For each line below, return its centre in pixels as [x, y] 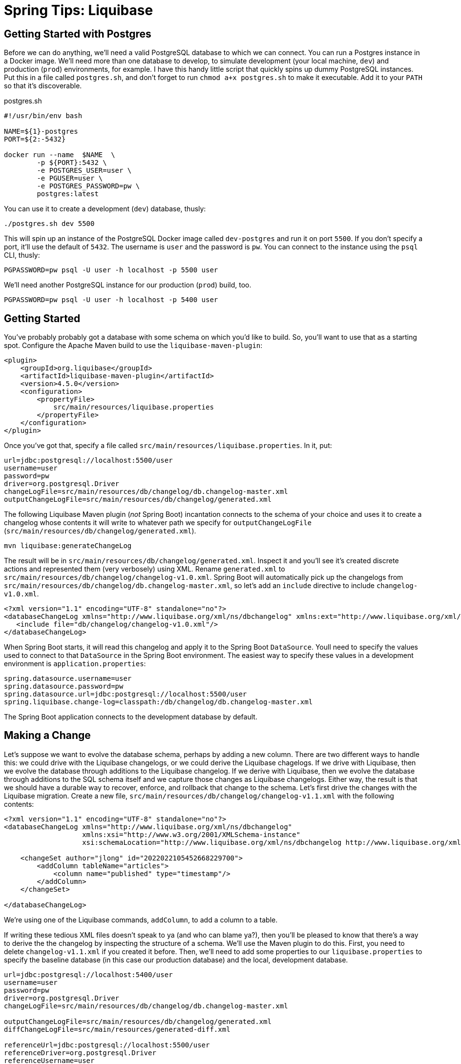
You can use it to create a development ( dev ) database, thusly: [105, 209]
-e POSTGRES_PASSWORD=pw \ [88, 186]
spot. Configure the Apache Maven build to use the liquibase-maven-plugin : [133, 346]
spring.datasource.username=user [68, 679]
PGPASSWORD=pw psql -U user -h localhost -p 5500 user [111, 270]
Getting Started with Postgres [78, 34]
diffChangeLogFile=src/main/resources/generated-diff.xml [117, 1029]
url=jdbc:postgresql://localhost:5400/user [88, 974]
